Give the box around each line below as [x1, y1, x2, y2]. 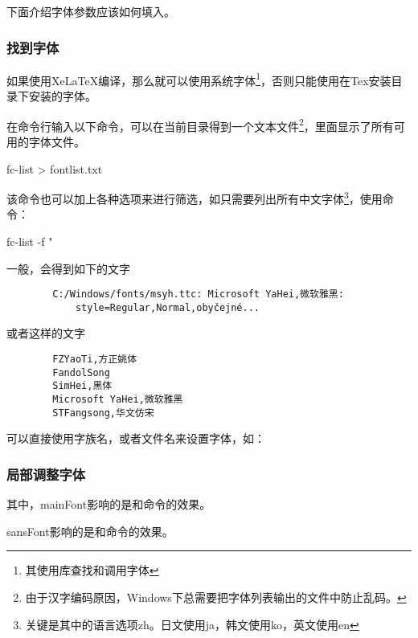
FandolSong [52, 366, 110, 378]
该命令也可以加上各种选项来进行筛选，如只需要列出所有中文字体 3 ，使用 [6, 188, 383, 207]
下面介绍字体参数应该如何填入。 [6, 3, 175, 19]
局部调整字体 [6, 464, 86, 484]
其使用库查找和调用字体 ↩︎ [25, 562, 159, 579]
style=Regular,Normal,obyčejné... [75, 301, 260, 313]
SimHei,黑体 [52, 380, 113, 392]
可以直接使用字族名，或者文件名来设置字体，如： [6, 430, 265, 447]
